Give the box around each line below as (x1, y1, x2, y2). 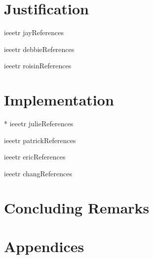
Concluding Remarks (4, 197, 150, 217)
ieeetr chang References (4, 168, 73, 178)
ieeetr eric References (4, 152, 66, 162)
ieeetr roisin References (4, 60, 72, 71)
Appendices (4, 236, 84, 256)
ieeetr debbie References (4, 44, 75, 54)
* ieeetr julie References (4, 118, 74, 129)
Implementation (4, 90, 114, 110)
